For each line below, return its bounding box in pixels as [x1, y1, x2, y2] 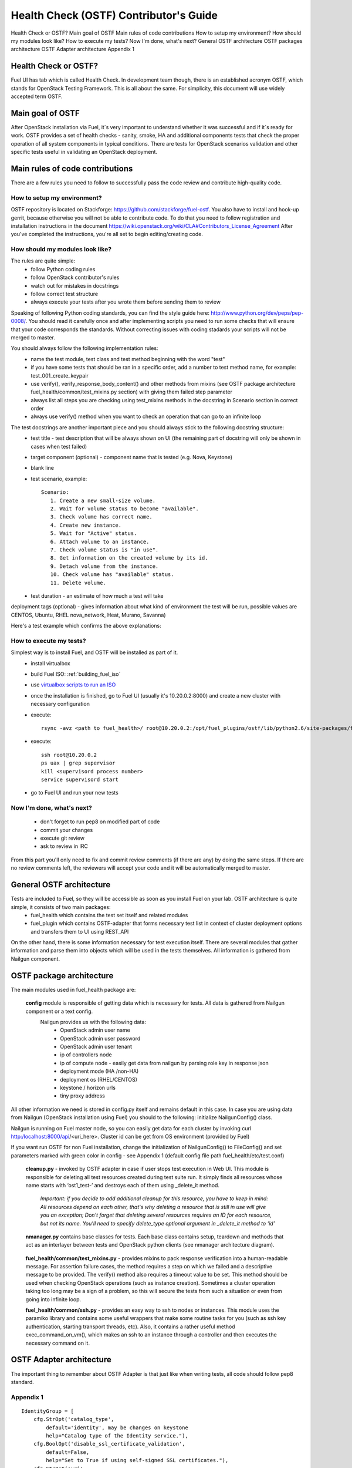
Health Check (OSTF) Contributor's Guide [11, 9, 218, 22]
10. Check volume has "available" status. [50, 571, 174, 578]
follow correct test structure [31, 291, 99, 298]
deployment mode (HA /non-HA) [60, 1068, 139, 1075]
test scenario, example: [31, 475, 87, 482]
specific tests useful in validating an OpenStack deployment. [11, 149, 158, 156]
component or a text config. [25, 1008, 93, 1015]
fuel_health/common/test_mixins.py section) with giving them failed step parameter [31, 388, 233, 396]
